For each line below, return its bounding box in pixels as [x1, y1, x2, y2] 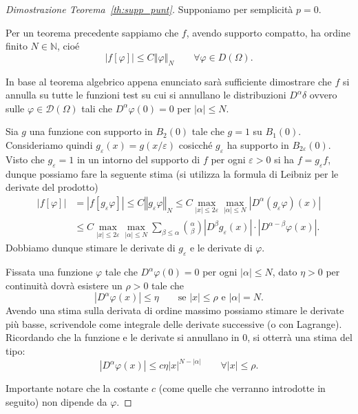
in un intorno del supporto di [76, 152, 200, 166]
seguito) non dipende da [6, 394, 107, 408]
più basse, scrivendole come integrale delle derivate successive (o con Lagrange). [6, 316, 342, 331]
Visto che [6, 152, 45, 166]
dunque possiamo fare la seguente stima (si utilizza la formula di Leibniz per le [6, 166, 339, 180]
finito [6, 39, 28, 53]
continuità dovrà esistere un [6, 278, 123, 292]
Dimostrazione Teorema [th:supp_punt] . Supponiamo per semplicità [6, 2, 293, 16]
